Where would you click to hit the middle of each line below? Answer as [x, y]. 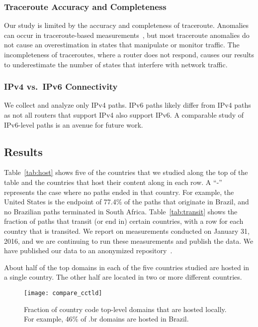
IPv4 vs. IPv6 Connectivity [61, 86]
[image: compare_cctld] [63, 293]
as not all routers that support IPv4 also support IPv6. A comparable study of [124, 115]
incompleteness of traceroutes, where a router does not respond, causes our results [129, 54]
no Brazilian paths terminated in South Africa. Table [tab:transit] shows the [121, 211]
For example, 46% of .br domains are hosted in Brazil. [106, 319]
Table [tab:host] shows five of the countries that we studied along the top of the [126, 172]
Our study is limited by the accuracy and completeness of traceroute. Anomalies [127, 25]
